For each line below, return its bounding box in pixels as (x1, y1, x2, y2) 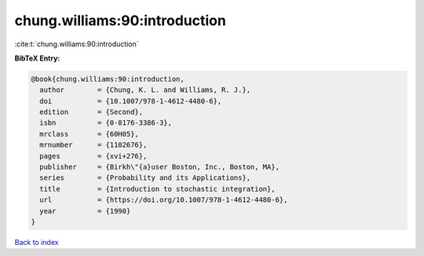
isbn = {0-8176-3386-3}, (39, 119, 173, 127)
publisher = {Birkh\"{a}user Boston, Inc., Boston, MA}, (39, 163, 280, 172)
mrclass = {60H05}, (39, 130, 139, 138)
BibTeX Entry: (14, 53, 60, 63)
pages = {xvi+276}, (39, 152, 148, 160)
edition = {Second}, (39, 108, 144, 117)
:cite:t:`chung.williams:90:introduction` (14, 39, 139, 49)
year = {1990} (39, 207, 131, 215)
